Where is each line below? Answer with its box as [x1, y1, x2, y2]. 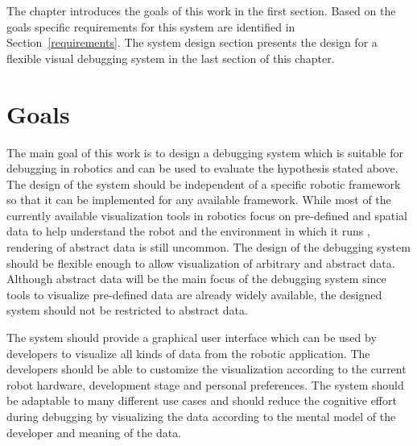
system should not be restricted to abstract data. [6, 302, 248, 319]
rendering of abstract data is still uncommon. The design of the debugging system [6, 239, 411, 256]
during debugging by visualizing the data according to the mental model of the [6, 408, 396, 424]
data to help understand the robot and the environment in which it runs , [6, 223, 370, 240]
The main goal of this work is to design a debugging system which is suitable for [6, 144, 403, 160]
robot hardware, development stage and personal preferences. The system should [6, 376, 404, 393]
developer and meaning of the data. [6, 423, 182, 440]
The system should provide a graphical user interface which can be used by [6, 329, 377, 346]
